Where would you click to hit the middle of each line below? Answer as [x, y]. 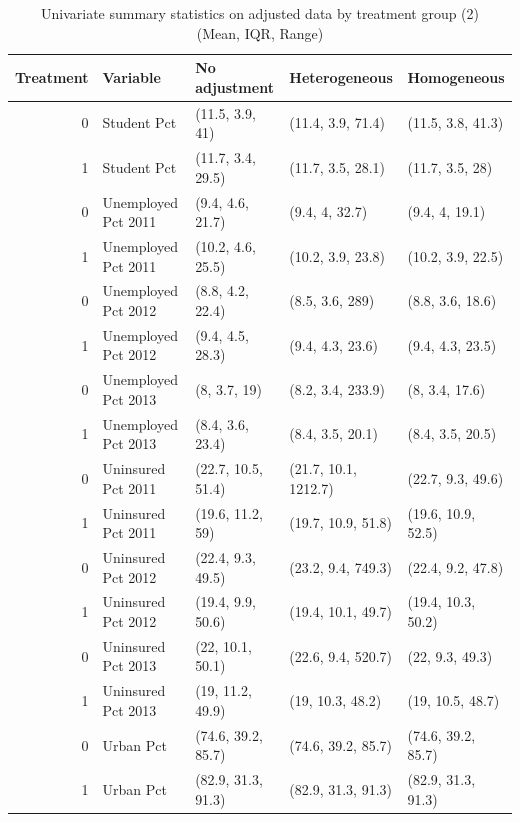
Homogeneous [456, 76]
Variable [131, 76]
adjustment [234, 86]
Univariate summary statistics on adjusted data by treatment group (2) [260, 13]
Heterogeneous [341, 76]
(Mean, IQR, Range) [260, 32]
